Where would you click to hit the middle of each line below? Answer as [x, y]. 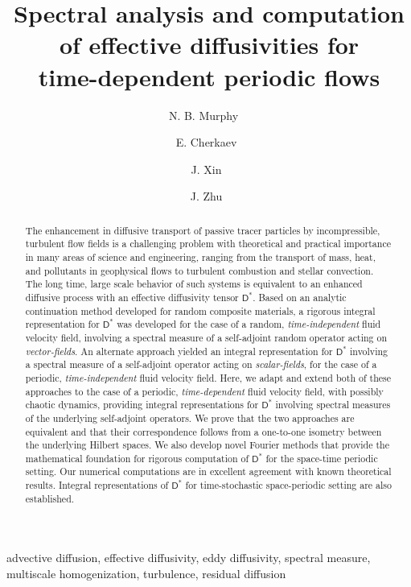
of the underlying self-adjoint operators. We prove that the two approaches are [190, 418]
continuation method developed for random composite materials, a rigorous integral [200, 310]
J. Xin [206, 169]
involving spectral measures [333, 405]
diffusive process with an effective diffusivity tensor [132, 297]
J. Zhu [206, 196]
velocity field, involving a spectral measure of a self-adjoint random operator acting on [206, 337]
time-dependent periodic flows [209, 76]
